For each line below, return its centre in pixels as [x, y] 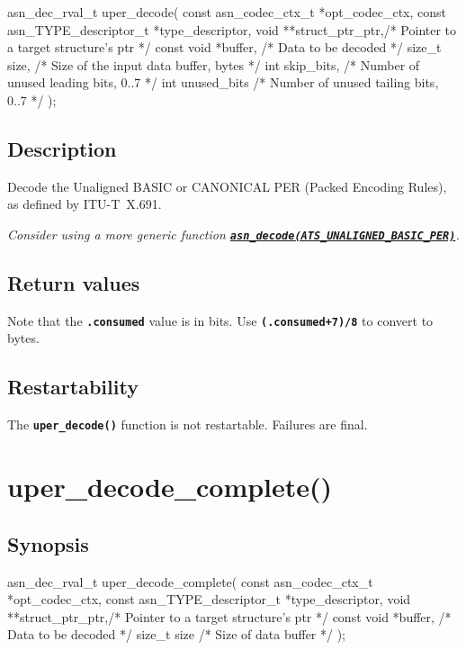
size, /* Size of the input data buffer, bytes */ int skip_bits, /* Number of [214, 64]
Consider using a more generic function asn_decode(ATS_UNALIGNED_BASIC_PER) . [233, 234]
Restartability [73, 387]
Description [62, 148]
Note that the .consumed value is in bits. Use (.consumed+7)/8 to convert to [220, 320]
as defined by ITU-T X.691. [85, 204]
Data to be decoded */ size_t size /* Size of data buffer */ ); [176, 634]
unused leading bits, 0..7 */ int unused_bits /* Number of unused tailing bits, [223, 82]
